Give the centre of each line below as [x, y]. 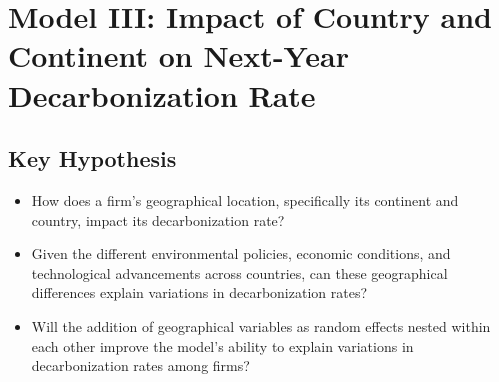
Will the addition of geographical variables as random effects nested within [261, 325]
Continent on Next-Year [178, 55]
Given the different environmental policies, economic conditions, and [241, 253]
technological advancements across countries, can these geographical [239, 272]
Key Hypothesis [92, 158]
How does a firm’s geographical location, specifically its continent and [245, 199]
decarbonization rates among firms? [140, 365]
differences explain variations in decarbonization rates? [199, 292]
